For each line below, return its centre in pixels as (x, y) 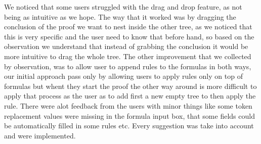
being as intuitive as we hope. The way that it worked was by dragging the (120, 16)
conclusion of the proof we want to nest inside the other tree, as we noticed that (128, 27)
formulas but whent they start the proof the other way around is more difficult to (130, 86)
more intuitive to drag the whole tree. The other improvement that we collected (128, 56)
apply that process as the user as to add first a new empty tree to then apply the (130, 96)
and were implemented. (40, 135)
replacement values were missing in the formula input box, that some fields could (129, 115)
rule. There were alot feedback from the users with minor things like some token (128, 105)
